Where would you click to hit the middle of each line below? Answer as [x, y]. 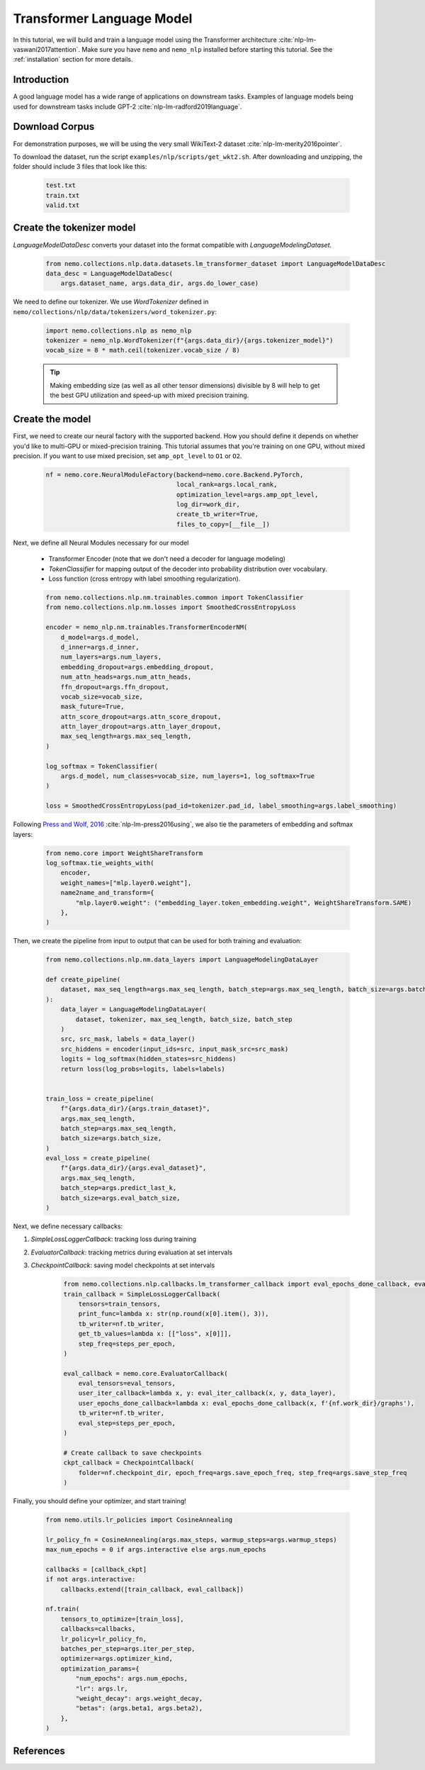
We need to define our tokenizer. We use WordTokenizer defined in [111, 302]
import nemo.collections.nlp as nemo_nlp [119, 330]
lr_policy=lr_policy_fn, [104, 1639]
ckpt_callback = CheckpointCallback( [129, 1463]
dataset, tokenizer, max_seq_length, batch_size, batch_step [184, 1019]
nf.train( [63, 1609]
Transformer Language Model [103, 18]
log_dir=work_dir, [208, 505]
